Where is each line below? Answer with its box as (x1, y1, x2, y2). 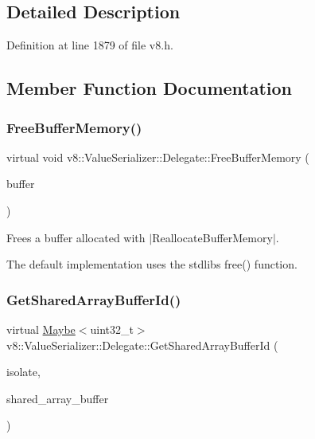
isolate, (6, 363, 41, 380)
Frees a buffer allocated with (6, 229, 146, 245)
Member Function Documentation (6, 76, 293, 100)
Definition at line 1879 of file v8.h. (6, 37, 173, 53)
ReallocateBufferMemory (152, 229, 273, 245)
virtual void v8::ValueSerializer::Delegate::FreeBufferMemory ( (6, 148, 309, 165)
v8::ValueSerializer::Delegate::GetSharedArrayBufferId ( (6, 336, 278, 353)
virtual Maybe (6, 320, 76, 337)
